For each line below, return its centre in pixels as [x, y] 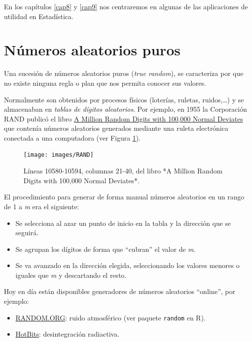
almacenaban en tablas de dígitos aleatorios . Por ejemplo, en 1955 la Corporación [126, 109]
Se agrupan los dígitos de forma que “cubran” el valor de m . [105, 249]
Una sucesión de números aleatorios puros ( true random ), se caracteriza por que [124, 73]
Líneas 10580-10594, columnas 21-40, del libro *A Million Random [123, 171]
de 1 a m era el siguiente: [42, 206]
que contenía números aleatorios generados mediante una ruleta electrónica [116, 128]
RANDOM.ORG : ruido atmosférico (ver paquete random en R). [110, 317]
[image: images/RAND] [59, 155]
